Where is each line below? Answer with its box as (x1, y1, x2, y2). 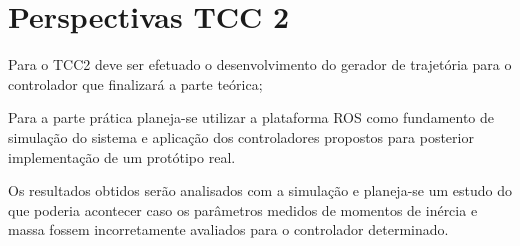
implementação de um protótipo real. (8, 146, 236, 167)
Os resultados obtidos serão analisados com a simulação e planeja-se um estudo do (8, 180, 513, 201)
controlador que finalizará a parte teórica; (8, 73, 263, 94)
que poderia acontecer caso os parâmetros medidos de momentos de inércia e (8, 199, 478, 220)
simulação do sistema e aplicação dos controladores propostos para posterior (8, 126, 474, 147)
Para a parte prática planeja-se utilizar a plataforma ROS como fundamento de (8, 107, 495, 128)
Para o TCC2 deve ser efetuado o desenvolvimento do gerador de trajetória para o (8, 54, 512, 75)
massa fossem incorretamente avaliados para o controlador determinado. (8, 219, 449, 240)
